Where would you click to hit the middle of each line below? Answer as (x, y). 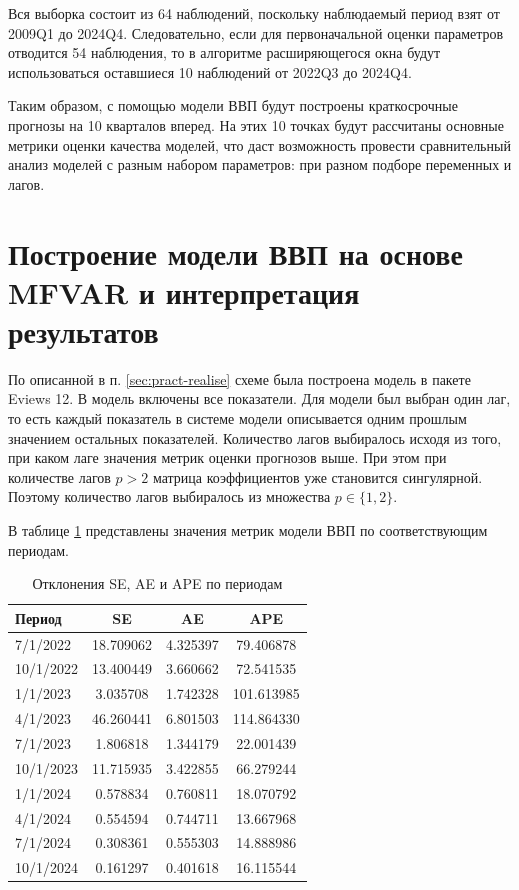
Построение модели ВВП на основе (235, 252)
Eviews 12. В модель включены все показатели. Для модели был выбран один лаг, (259, 398)
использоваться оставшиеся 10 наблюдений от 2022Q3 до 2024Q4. (210, 71)
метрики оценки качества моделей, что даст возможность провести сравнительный (259, 144)
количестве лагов (59, 476)
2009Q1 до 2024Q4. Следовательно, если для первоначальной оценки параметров (256, 32)
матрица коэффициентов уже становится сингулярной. (317, 476)
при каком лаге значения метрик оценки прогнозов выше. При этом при (227, 457)
